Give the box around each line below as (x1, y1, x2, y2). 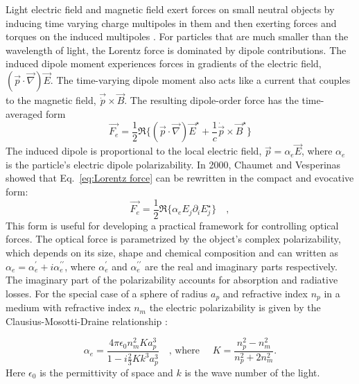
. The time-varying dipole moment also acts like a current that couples (50, 72, 351, 87)
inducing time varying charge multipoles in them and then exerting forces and (6, 15, 337, 30)
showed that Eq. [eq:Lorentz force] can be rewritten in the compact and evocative (6, 171, 354, 185)
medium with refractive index (6, 300, 131, 315)
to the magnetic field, (6, 93, 96, 107)
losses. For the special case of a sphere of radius (6, 286, 208, 300)
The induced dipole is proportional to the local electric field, (6, 143, 262, 158)
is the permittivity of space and (40, 365, 173, 379)
